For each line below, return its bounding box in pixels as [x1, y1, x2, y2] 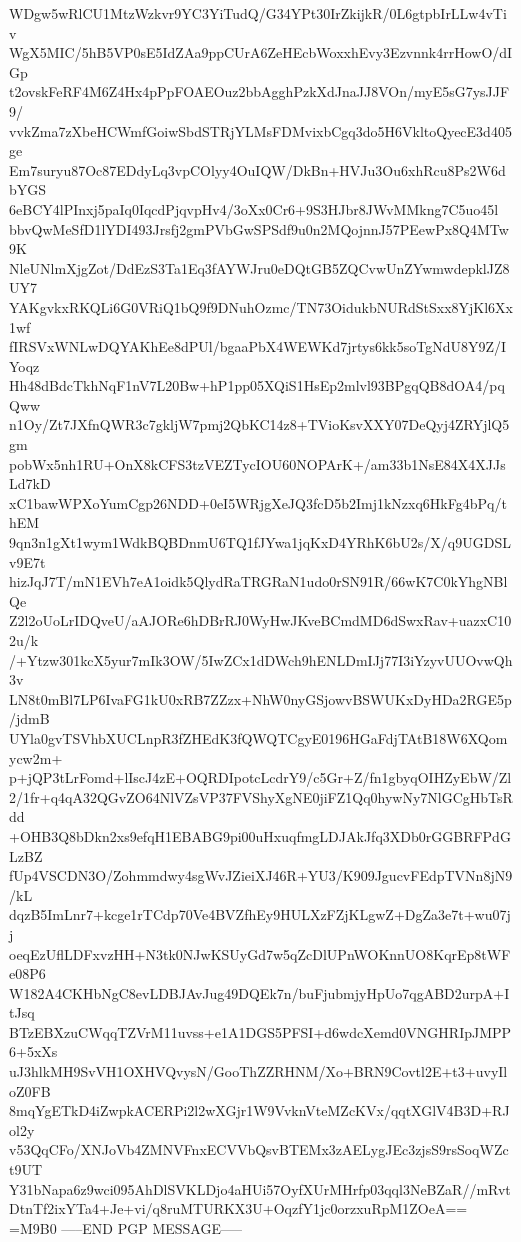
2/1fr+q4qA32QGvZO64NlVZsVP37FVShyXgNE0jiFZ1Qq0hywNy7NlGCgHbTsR [9, 786, 513, 807]
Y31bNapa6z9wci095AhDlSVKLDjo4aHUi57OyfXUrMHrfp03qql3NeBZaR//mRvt [9, 1178, 511, 1199]
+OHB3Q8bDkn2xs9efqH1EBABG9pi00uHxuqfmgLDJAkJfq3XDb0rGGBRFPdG [9, 825, 511, 846]
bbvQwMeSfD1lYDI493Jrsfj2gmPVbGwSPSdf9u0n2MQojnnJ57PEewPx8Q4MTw [9, 218, 509, 239]
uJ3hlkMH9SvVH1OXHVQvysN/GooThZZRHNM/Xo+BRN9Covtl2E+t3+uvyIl [9, 1061, 508, 1082]
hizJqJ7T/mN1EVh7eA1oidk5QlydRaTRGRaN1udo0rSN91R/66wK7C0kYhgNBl [9, 571, 508, 592]
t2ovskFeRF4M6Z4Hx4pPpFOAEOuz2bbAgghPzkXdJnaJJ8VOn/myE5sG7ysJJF [9, 81, 510, 102]
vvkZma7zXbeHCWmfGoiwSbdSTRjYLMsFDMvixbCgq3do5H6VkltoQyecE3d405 [9, 120, 512, 141]
